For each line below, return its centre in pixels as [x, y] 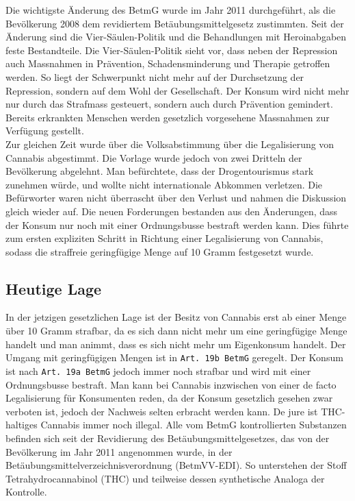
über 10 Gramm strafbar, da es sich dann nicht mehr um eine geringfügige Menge [176, 331]
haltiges [22, 425]
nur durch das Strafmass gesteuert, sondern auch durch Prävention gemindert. [169, 104]
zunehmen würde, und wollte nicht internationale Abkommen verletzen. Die [164, 184]
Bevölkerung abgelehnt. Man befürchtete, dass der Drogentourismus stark [160, 171]
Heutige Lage [54, 288]
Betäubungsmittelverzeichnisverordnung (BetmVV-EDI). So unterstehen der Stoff [176, 465]
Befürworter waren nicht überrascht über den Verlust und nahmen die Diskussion [176, 198]
